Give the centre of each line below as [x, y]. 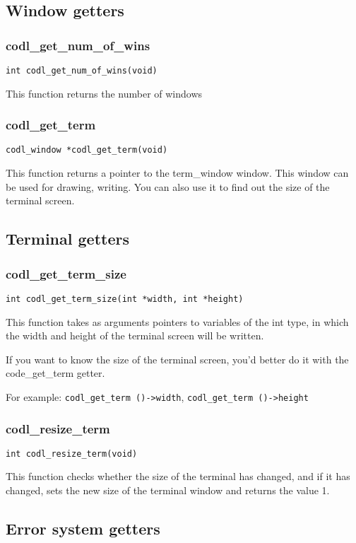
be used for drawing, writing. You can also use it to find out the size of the [168, 186]
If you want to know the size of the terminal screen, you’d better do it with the [177, 359]
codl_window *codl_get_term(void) [87, 150]
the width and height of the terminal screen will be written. [135, 335]
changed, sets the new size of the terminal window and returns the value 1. [168, 490]
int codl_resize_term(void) [72, 454]
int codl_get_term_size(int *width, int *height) [125, 299]
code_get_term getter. [55, 373]
